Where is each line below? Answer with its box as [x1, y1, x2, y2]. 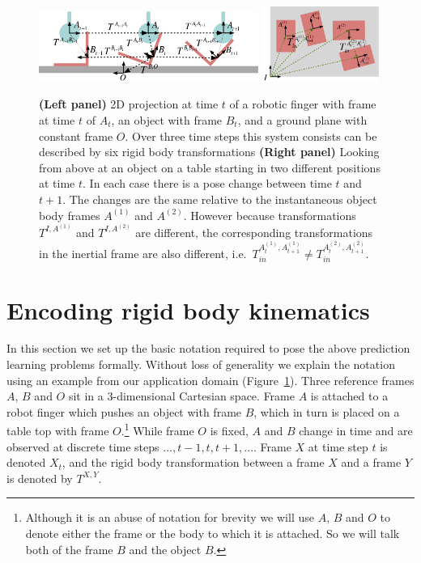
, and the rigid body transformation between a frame [62, 454, 325, 471]
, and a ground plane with [237, 111, 368, 128]
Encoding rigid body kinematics [6, 293, 370, 326]
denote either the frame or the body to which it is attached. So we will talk [25, 525, 400, 542]
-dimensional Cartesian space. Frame [113, 387, 295, 404]
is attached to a [310, 387, 389, 404]
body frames [39, 206, 100, 223]
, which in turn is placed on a [253, 403, 400, 420]
